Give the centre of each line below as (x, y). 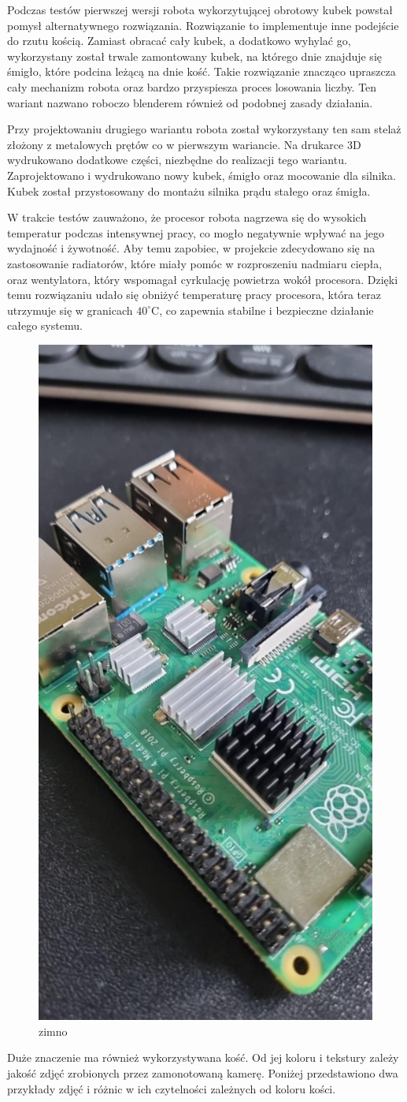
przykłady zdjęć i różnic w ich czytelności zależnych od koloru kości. (172, 1088)
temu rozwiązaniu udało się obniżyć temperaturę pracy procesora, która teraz (194, 295)
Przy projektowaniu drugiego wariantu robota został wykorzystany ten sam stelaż (204, 129)
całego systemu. (45, 325)
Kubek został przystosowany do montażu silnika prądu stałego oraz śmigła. (189, 191)
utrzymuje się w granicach (70, 310)
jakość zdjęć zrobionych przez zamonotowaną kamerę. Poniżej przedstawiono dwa (203, 1073)
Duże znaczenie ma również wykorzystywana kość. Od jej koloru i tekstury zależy (203, 1057)
